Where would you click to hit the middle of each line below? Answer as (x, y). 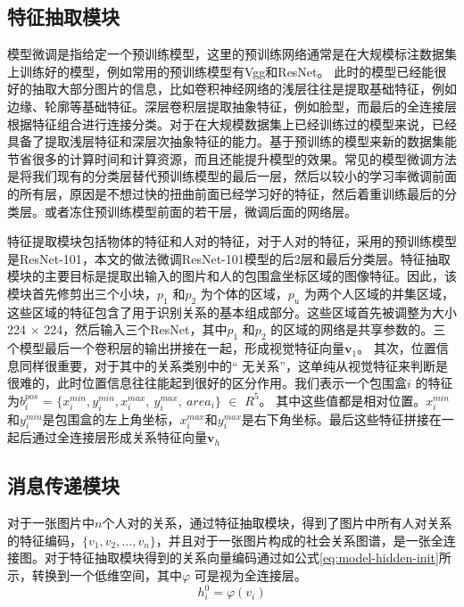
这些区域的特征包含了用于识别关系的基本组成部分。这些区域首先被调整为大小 (232, 312)
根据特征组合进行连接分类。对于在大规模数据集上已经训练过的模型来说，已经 (232, 123)
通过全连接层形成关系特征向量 (119, 437)
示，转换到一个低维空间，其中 (95, 575)
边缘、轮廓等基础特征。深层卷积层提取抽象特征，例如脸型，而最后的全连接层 (232, 106)
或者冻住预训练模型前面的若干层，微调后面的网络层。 (200, 211)
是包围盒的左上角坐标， (111, 418)
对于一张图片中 (51, 523)
